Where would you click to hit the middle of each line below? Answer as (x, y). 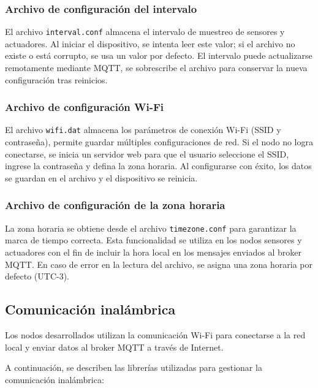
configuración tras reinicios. (56, 79)
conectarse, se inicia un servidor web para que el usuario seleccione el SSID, (147, 154)
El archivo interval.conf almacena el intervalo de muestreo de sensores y (145, 32)
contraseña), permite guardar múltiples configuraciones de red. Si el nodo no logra (159, 142)
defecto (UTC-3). (37, 276)
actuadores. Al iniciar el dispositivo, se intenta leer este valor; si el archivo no (150, 43)
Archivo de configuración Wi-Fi (85, 107)
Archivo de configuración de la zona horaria (115, 205)
